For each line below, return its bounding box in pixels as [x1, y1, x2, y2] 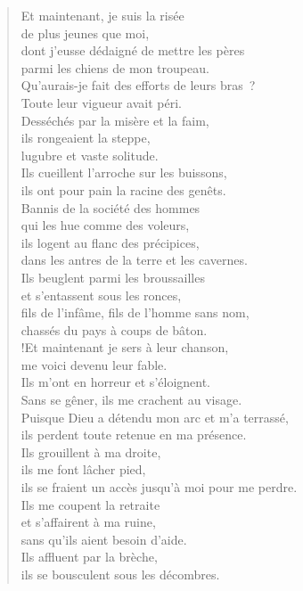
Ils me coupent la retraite [20, 495, 160, 513]
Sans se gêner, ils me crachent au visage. [20, 390, 242, 409]
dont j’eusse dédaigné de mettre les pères [20, 41, 245, 60]
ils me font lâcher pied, [20, 460, 146, 479]
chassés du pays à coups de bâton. [20, 320, 208, 339]
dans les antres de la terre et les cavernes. [20, 250, 248, 269]
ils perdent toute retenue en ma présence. [20, 425, 247, 444]
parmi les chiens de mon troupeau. [20, 58, 209, 77]
